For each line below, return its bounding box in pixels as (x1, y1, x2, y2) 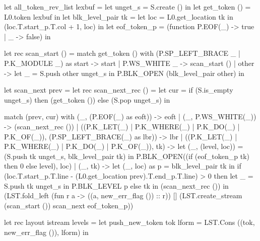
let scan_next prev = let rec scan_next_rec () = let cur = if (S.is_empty (4, 85, 233, 95)
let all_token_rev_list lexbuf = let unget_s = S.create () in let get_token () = (4, 2, 251, 12)
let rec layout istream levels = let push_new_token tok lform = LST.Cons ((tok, (4, 217, 255, 227)
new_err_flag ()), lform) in (4, 226, 89, 237)
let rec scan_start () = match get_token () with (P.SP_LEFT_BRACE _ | (4, 48, 240, 58)
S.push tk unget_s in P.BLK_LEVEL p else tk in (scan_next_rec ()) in (4, 180, 229, 191)
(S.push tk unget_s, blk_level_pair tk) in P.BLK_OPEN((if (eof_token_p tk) (4, 150, 249, 161)
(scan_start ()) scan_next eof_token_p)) (4, 200, 134, 210)
